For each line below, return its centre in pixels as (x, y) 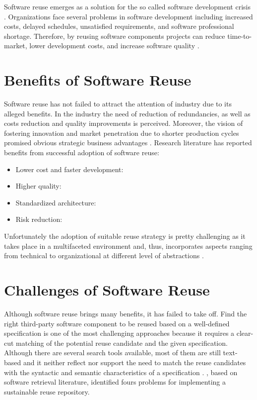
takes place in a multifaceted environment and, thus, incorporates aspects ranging (128, 246)
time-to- (240, 36)
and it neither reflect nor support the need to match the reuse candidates (134, 362)
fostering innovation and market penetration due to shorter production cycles (122, 133)
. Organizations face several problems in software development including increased (128, 16)
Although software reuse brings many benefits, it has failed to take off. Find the (126, 313)
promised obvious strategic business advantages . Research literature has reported (128, 143)
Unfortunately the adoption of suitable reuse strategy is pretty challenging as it (125, 236)
